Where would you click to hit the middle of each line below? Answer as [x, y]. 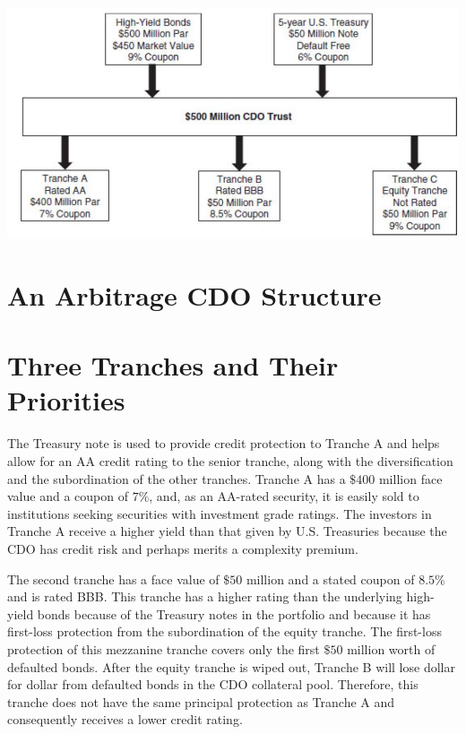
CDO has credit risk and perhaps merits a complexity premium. [183, 548]
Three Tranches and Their [173, 365]
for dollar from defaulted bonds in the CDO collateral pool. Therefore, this [213, 684]
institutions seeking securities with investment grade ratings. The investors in [220, 513]
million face [410, 478]
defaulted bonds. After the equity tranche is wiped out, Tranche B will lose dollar [231, 666]
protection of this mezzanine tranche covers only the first [164, 648]
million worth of [391, 648]
